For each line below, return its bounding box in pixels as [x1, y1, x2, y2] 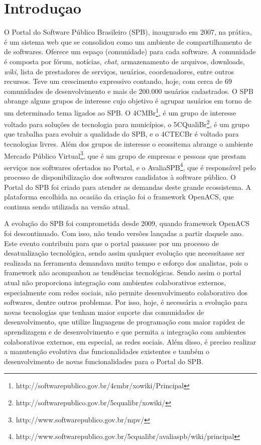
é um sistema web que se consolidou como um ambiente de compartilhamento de [4, 36, 251, 47]
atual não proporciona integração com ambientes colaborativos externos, [4, 277, 226, 287]
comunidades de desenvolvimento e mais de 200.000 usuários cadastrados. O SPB [4, 85, 253, 96]
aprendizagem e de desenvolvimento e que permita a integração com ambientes [4, 326, 246, 337]
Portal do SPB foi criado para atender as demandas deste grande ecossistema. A [4, 181, 251, 192]
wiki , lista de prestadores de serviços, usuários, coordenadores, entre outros [4, 66, 234, 76]
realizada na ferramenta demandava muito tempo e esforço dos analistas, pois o [4, 257, 248, 268]
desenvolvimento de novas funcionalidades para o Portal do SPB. [4, 356, 203, 366]
